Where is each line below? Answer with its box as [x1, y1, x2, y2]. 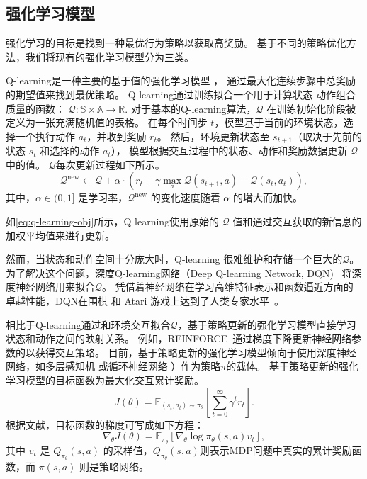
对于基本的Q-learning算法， [130, 101, 256, 115]
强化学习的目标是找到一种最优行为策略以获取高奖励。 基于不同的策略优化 [6, 35, 346, 50]
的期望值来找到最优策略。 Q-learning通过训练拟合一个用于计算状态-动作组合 [6, 86, 356, 101]
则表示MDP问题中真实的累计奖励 [199, 442, 352, 457]
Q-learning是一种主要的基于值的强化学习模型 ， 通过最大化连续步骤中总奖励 [6, 73, 356, 88]
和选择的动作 [40, 143, 100, 158]
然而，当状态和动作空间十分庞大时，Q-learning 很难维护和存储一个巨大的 [6, 252, 343, 266]
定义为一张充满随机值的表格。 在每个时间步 [6, 115, 208, 130]
